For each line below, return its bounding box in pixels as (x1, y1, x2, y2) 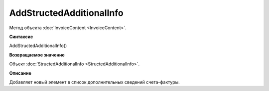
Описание (9, 70, 32, 76)
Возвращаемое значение (9, 52, 65, 58)
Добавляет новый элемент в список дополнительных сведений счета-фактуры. (9, 79, 180, 85)
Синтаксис (9, 34, 33, 40)
